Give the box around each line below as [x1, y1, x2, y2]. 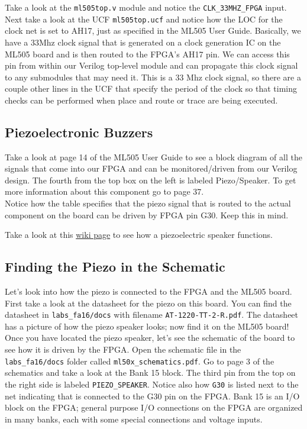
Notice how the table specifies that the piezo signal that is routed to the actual [5, 197, 291, 209]
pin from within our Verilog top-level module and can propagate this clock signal [5, 59, 298, 72]
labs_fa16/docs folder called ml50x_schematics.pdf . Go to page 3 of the [5, 354, 274, 367]
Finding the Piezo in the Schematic [5, 257, 225, 276]
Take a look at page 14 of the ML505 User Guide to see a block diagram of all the [5, 150, 302, 163]
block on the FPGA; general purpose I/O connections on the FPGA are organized [5, 401, 303, 414]
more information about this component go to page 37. [5, 185, 204, 198]
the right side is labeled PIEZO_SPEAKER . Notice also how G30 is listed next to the [5, 378, 299, 390]
